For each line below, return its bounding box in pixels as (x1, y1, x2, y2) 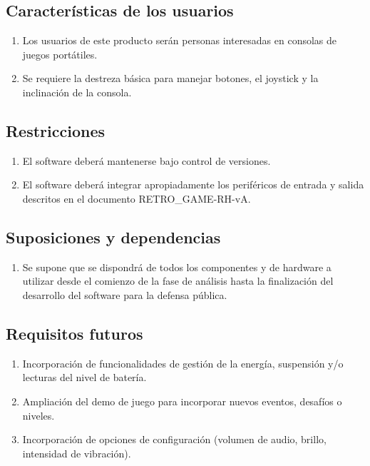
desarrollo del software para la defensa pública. (22, 287, 227, 302)
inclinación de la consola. (22, 84, 132, 99)
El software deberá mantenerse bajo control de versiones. (22, 153, 271, 168)
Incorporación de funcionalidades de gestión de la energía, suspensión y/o (22, 355, 344, 370)
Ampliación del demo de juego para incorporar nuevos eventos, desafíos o (22, 393, 342, 408)
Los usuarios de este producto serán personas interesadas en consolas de (22, 33, 337, 48)
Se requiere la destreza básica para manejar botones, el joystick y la (22, 71, 319, 86)
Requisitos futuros (6, 322, 143, 344)
